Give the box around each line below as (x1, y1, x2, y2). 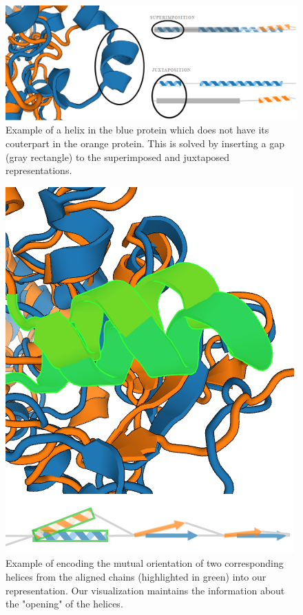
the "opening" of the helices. (6, 596, 123, 611)
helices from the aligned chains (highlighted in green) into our (6, 570, 267, 584)
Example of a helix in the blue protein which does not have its (6, 122, 269, 137)
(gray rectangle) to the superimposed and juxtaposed (6, 149, 230, 164)
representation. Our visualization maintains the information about (6, 583, 285, 597)
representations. (6, 163, 72, 177)
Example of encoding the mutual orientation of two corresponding (6, 556, 284, 570)
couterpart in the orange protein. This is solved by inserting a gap (6, 136, 284, 151)
